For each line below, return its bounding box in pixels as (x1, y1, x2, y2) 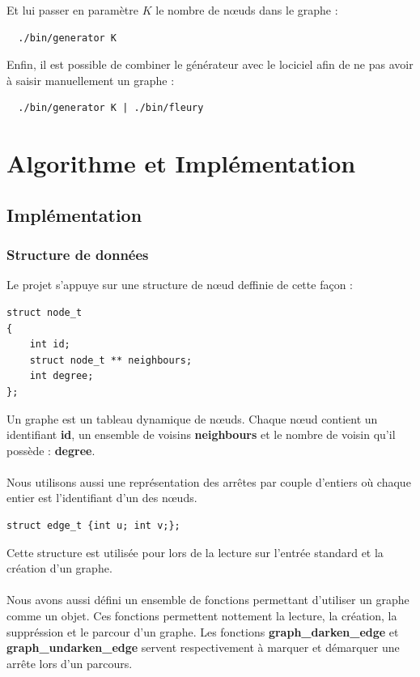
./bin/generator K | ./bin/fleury (18, 102, 204, 114)
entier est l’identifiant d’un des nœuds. (6, 489, 197, 506)
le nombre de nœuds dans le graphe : (155, 2, 338, 18)
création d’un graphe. (6, 560, 112, 577)
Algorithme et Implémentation (6, 147, 356, 180)
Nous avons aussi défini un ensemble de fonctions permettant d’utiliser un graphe (6, 591, 409, 608)
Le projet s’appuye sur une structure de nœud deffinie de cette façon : (6, 276, 353, 293)
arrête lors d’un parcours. (6, 654, 133, 671)
